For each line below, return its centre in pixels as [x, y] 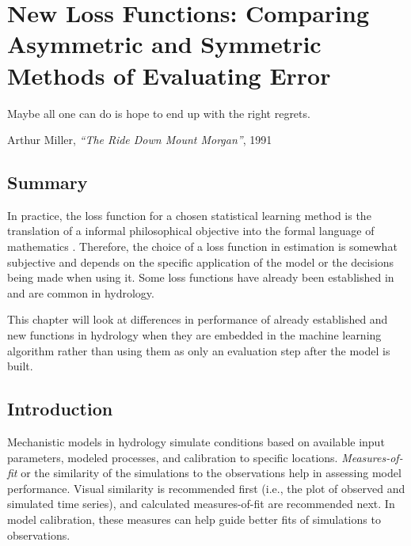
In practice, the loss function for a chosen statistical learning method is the [189, 215]
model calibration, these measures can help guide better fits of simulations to [194, 519]
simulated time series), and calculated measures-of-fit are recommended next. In [201, 504]
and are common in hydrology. [81, 292]
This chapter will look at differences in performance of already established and [198, 319]
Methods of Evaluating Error [169, 75]
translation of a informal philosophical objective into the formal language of [191, 231]
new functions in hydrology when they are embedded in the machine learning [194, 335]
